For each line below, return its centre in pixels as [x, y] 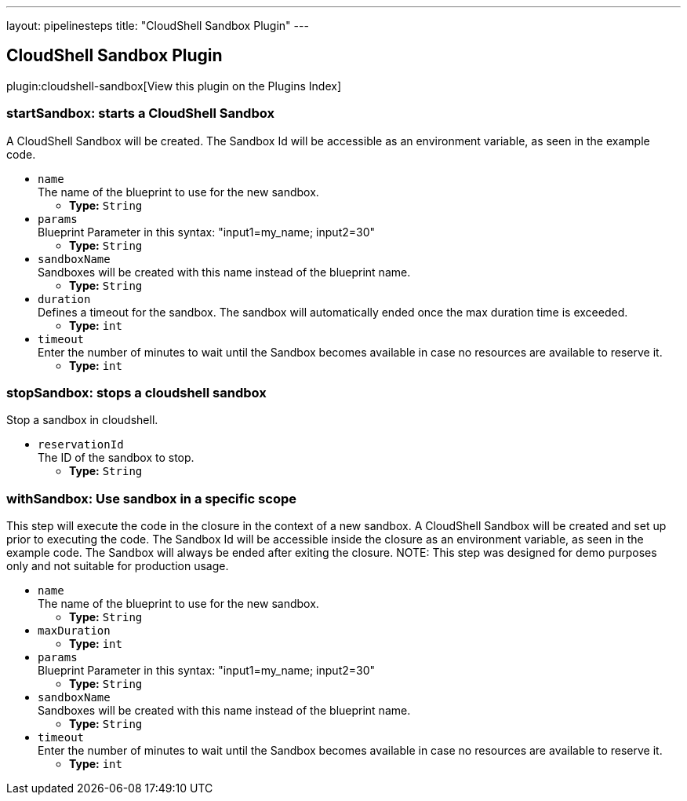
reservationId [81, 445]
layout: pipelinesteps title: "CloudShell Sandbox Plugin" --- [158, 26]
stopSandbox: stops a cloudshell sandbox [136, 392]
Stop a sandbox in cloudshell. [82, 420]
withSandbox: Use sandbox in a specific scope [152, 498]
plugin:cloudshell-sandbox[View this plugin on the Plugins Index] [174, 86]
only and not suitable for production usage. [118, 566]
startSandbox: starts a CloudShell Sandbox [140, 113]
